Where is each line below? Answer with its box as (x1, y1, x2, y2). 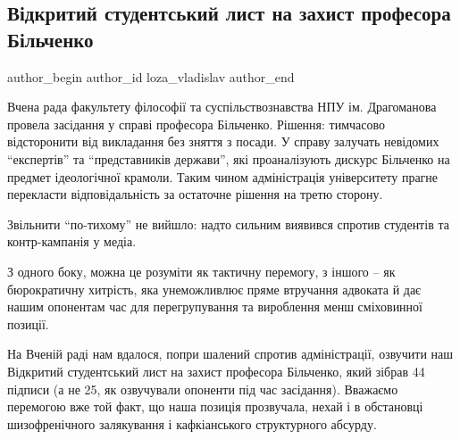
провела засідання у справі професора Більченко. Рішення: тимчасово (7, 114, 386, 133)
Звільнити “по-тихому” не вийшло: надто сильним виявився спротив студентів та (7, 214, 449, 233)
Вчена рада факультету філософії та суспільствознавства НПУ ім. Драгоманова (7, 97, 437, 116)
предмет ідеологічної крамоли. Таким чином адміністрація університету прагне (7, 167, 439, 186)
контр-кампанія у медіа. (7, 232, 137, 251)
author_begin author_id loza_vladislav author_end (7, 67, 295, 86)
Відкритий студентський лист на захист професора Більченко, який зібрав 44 (7, 361, 425, 380)
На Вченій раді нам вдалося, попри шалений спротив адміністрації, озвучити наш (7, 344, 454, 363)
